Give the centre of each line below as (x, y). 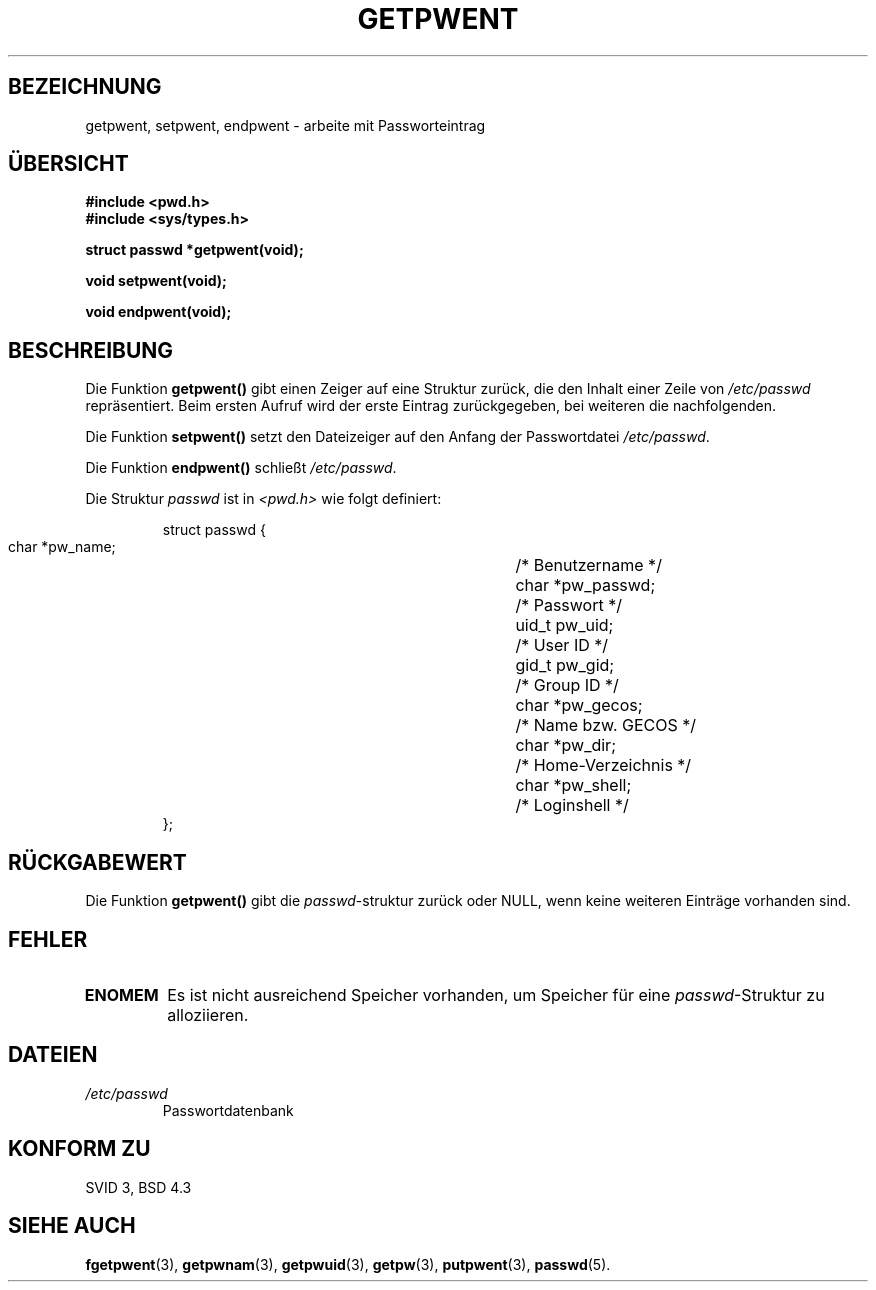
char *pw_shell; (573, 785)
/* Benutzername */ (588, 565)
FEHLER (48, 939)
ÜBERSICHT (68, 164)
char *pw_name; (62, 547)
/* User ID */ (562, 645)
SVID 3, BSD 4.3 (138, 1187)
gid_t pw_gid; (565, 665)
